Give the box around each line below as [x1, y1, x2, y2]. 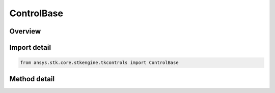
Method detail [9, 74, 55, 83]
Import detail [9, 43, 51, 52]
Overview [9, 27, 41, 36]
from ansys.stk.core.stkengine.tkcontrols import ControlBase [20, 60, 179, 66]
